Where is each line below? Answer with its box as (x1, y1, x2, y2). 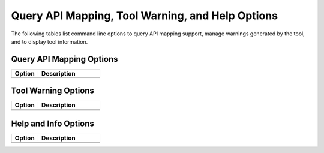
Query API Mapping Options (11, 54, 118, 64)
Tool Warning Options (11, 86, 94, 96)
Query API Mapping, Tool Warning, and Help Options (11, 9, 278, 22)
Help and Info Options (11, 118, 94, 128)
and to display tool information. (11, 38, 88, 45)
